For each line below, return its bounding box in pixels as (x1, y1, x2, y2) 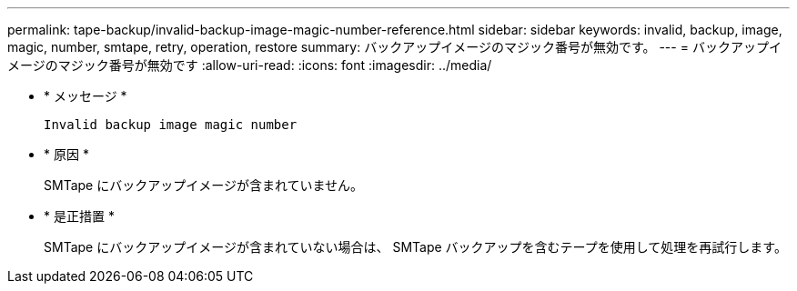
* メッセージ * (44, 88, 127, 104)
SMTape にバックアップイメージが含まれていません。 (44, 177, 364, 193)
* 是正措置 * (44, 208, 115, 224)
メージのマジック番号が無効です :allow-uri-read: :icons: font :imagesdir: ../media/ (7, 57, 492, 73)
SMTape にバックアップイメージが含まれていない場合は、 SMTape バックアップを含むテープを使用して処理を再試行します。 (44, 239, 787, 255)
